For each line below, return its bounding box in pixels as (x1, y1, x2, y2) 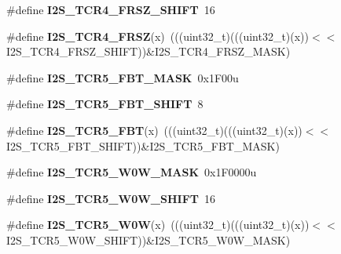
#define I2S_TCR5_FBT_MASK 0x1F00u (6, 69, 239, 85)
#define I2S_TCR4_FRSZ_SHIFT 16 (6, 2, 215, 17)
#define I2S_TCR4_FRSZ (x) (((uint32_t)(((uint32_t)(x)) (6, 27, 310, 44)
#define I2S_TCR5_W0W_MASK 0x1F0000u (6, 164, 257, 180)
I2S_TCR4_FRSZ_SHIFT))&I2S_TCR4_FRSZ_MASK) (6, 43, 291, 60)
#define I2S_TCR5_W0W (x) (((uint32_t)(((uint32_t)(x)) (6, 216, 310, 233)
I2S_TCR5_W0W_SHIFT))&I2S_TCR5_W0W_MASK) (6, 231, 291, 248)
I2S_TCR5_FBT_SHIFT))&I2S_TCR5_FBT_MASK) (6, 137, 280, 154)
